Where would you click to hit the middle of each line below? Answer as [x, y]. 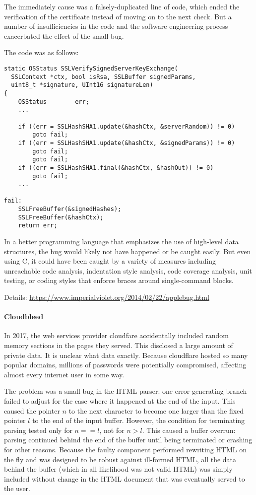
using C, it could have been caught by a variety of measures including [110, 261]
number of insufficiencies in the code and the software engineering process [116, 26]
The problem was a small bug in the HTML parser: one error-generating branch [126, 391]
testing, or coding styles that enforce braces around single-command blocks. [119, 280]
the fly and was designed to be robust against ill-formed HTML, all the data [120, 459]
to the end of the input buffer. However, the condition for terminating [139, 420]
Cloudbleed [24, 317]
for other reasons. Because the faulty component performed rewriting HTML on [125, 449]
